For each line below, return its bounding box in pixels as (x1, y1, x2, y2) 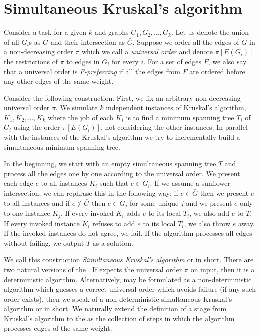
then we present (200, 188, 249, 198)
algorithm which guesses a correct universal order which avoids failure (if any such (4, 284, 256, 294)
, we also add (189, 208, 230, 218)
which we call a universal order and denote (81, 46, 213, 57)
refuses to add (92, 218, 135, 228)
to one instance (4, 208, 50, 218)
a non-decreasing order (4, 46, 73, 57)
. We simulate (55, 102, 98, 113)
